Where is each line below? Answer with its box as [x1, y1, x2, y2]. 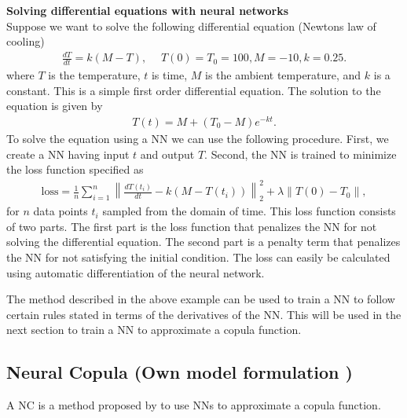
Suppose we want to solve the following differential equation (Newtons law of [6, 17, 376, 34]
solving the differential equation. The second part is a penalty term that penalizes [6, 233, 401, 250]
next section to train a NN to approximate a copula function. [6, 321, 302, 338]
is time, [151, 67, 188, 83]
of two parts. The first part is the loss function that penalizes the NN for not [6, 218, 377, 234]
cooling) [6, 33, 45, 49]
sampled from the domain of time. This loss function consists [102, 203, 396, 219]
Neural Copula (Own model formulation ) [6, 360, 353, 384]
